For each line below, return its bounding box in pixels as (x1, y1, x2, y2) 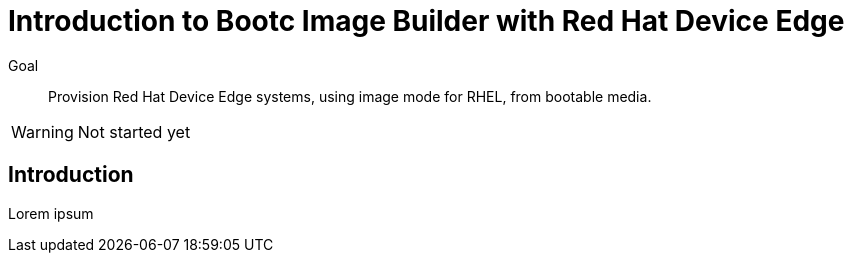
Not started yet (77, 121, 191, 142)
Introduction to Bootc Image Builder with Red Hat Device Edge (8, 4, 845, 38)
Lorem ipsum (8, 204, 94, 222)
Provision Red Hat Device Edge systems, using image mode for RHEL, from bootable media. (48, 87, 652, 105)
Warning (11, 121, 74, 142)
